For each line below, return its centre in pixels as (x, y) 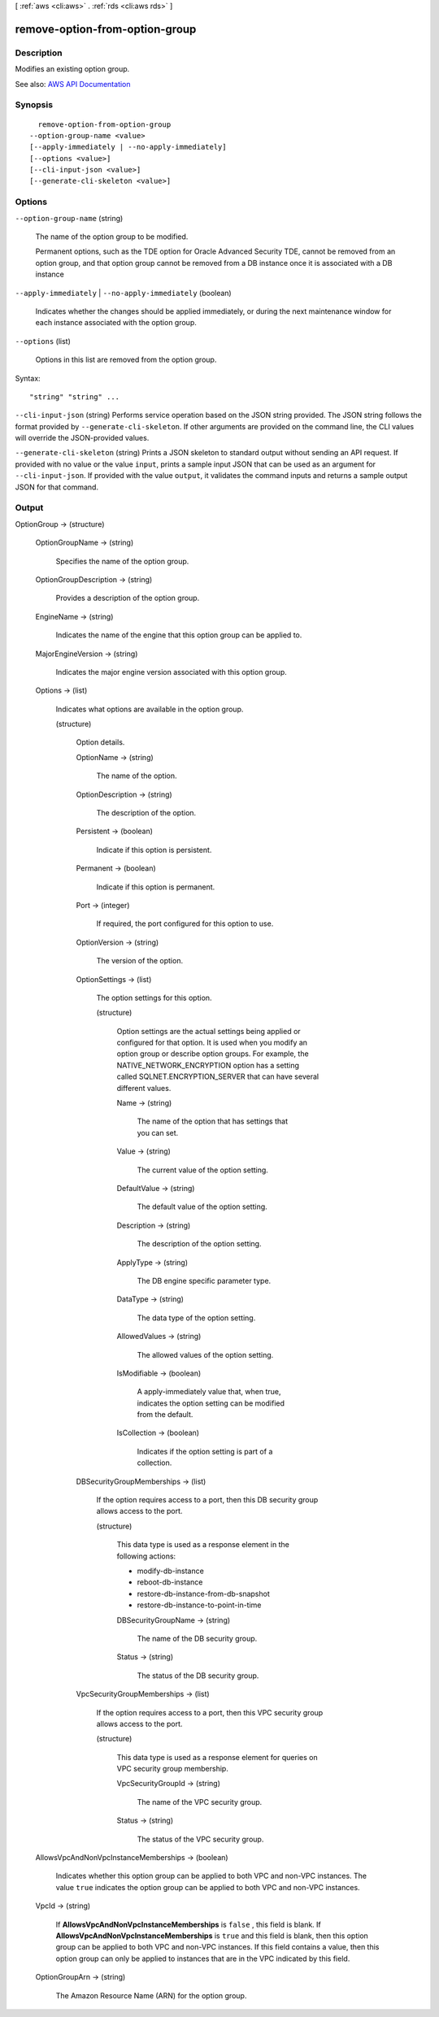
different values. (144, 1088)
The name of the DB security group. (197, 1638)
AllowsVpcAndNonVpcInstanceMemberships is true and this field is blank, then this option (212, 1936)
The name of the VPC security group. (200, 1802)
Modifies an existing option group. (72, 69)
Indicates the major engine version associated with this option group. (172, 672)
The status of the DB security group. (198, 1676)
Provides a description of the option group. (128, 598)
